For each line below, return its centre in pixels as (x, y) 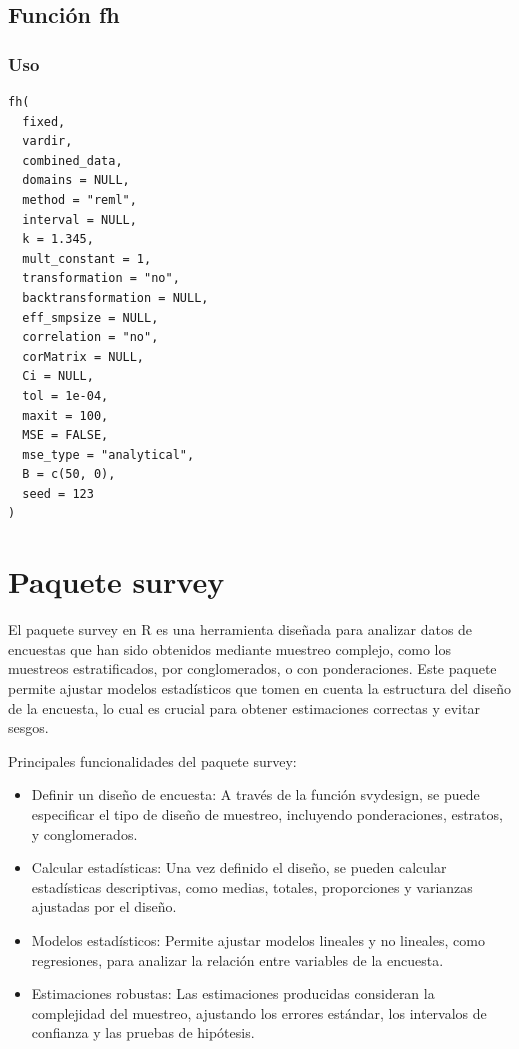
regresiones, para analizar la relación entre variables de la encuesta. (237, 959)
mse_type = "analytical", (108, 454)
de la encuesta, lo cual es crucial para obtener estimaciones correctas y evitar (244, 707)
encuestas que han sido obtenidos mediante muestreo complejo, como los (230, 648)
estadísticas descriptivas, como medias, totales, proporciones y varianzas (252, 886)
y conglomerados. (84, 833)
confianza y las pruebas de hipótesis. (143, 1032)
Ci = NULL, (58, 376)
